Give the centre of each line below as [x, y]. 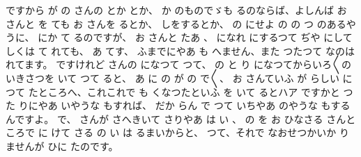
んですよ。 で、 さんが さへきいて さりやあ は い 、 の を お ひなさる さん [176, 118]
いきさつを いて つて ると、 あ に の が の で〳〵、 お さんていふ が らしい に [179, 77]
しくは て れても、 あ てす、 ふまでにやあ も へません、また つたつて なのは [180, 50]
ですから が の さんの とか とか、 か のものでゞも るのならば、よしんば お [176, 10]
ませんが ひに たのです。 [62, 146]
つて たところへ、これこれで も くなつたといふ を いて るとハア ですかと [173, 91]
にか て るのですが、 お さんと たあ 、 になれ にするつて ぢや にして [195, 37]
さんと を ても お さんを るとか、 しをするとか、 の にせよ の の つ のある [176, 23]
